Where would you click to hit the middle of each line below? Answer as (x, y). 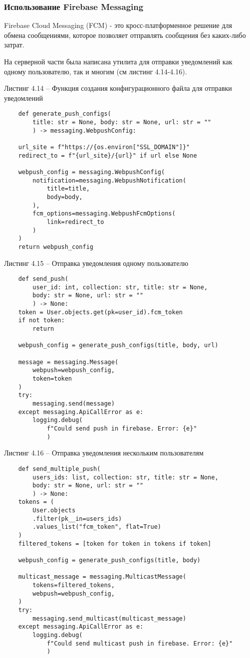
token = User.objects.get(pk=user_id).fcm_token (100, 312)
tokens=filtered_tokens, (74, 585)
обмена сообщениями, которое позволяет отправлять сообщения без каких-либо (125, 35)
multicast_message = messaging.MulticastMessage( (102, 577)
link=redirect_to (75, 222)
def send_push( (43, 279)
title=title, (68, 189)
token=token (52, 379)
